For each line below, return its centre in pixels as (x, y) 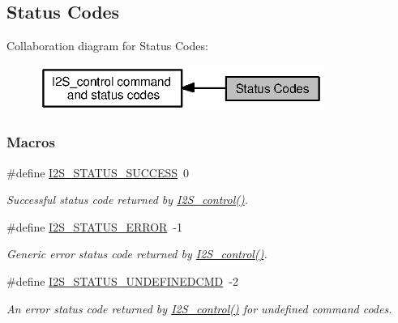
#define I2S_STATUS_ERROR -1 (95, 226)
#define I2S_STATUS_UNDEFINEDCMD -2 (122, 280)
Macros (31, 142)
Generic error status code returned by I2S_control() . (137, 254)
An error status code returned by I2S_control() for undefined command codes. (199, 308)
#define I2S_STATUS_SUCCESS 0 (98, 172)
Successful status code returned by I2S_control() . (127, 200)
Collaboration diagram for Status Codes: (107, 46)
